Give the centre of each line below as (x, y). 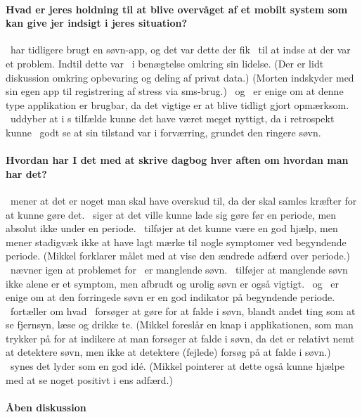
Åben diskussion (46, 407)
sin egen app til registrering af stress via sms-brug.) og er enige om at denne (175, 91)
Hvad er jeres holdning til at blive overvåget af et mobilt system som (177, 9)
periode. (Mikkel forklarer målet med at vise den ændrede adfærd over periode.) (178, 256)
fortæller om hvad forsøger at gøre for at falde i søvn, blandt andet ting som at (183, 310)
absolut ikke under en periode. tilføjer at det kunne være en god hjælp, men (172, 228)
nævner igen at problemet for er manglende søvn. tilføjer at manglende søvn (179, 269)
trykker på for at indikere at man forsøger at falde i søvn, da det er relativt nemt (180, 338)
